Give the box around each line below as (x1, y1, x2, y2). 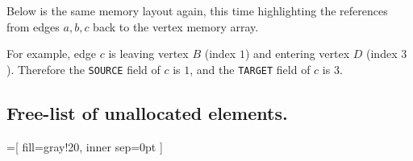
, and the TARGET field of (190, 60, 311, 77)
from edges (6, 18, 60, 35)
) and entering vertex (244, 45, 350, 62)
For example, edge (6, 45, 97, 62)
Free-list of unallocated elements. (6, 100, 288, 125)
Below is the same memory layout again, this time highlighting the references (6, 2, 388, 19)
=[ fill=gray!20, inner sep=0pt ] (6, 138, 163, 155)
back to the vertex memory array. (93, 18, 259, 35)
